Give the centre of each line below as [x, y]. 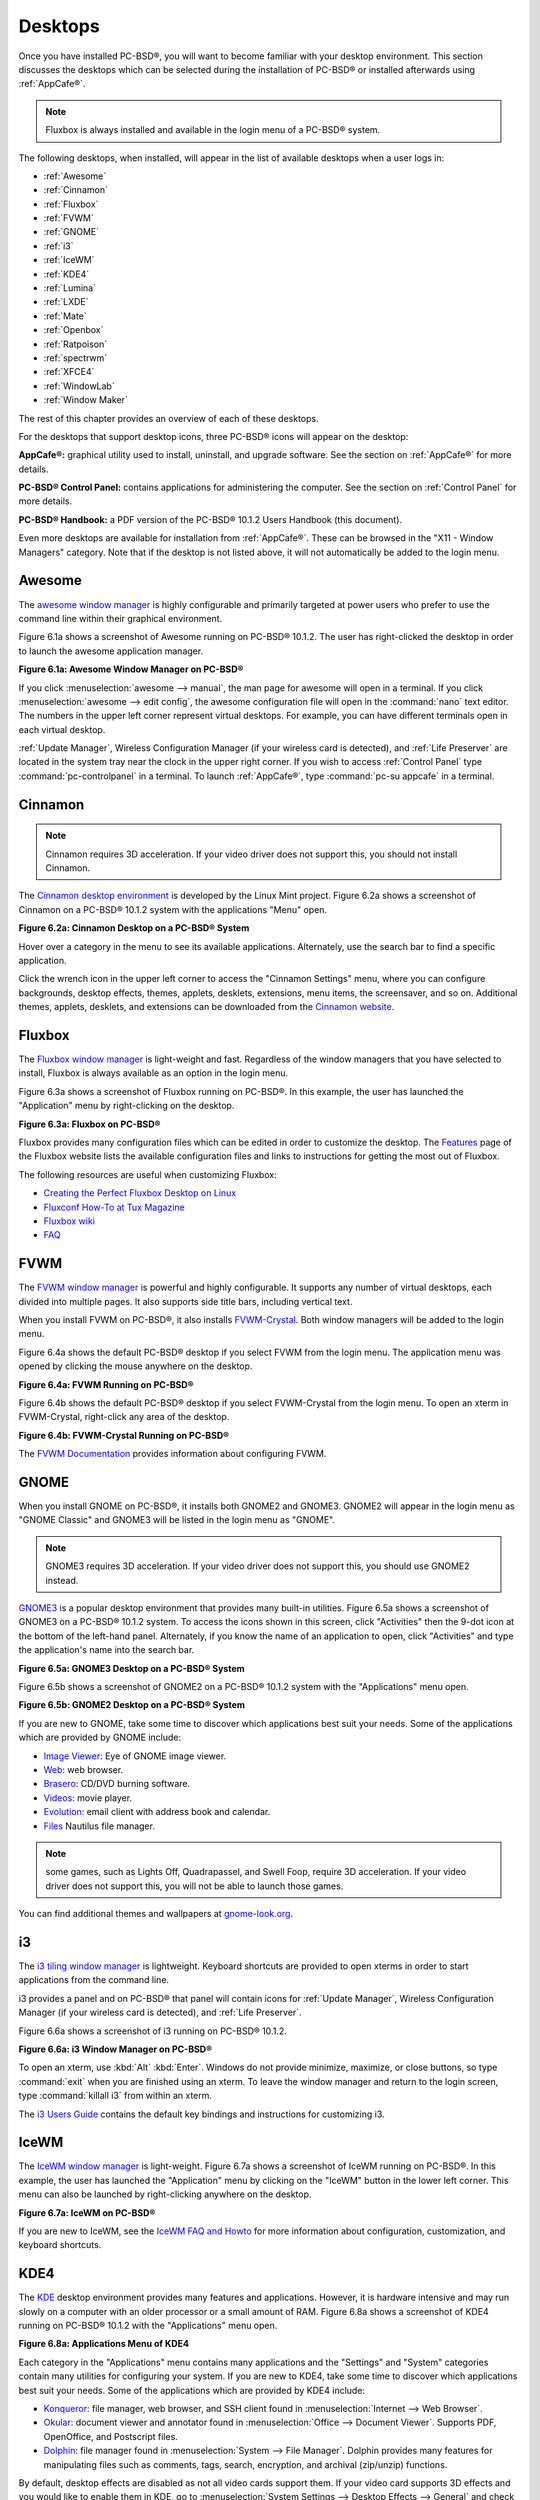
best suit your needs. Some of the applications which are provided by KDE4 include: [191, 2390]
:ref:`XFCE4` [69, 372]
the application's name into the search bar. [106, 1650]
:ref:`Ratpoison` [75, 344]
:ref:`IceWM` [69, 260]
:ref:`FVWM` [68, 218]
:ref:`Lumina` [70, 288]
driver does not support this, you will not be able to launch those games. [194, 1886]
